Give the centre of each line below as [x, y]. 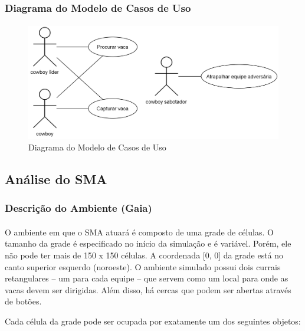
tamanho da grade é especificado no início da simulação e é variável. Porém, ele [148, 243]
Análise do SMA [56, 178]
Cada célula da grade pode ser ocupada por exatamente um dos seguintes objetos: [153, 321]
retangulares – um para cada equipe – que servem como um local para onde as [147, 278]
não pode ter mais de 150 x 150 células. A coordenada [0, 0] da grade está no [144, 255]
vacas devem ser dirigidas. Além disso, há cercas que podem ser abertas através [148, 289]
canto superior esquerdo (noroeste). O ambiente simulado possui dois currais [143, 266]
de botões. [23, 301]
